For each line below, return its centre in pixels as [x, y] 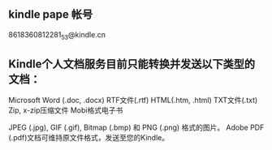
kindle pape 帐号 [51, 15]
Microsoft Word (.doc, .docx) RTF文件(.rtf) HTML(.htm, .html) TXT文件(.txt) [133, 101]
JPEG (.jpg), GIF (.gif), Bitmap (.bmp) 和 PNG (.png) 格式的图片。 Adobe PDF [136, 127]
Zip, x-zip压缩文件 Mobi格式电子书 [66, 110]
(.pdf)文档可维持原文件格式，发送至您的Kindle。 [89, 138]
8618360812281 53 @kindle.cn [57, 35]
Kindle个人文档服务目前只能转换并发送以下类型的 [132, 64]
